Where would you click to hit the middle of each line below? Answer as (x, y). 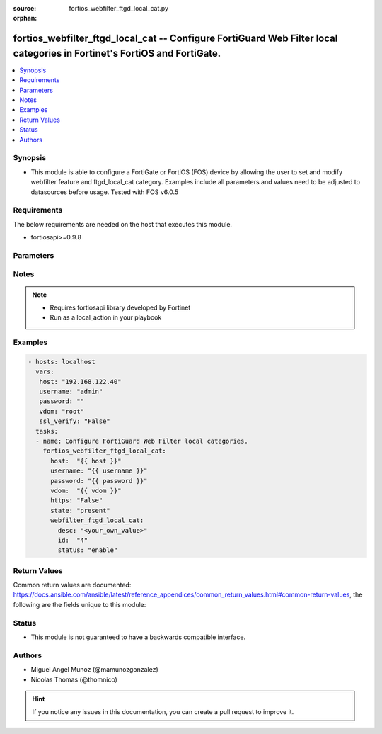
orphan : (25, 18)
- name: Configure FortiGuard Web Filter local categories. (142, 441)
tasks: (47, 431)
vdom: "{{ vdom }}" (86, 491)
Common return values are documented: (72, 585)
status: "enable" (88, 550)
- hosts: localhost (62, 362)
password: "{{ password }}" (99, 481)
